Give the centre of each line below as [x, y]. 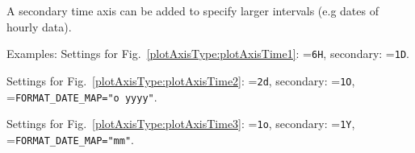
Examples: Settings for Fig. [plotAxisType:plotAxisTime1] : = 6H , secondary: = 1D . [208, 54]
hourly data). [39, 26]
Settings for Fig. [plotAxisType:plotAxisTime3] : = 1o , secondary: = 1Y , [181, 124]
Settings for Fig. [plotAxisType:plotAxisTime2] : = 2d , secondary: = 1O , [181, 80]
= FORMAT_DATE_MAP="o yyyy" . [82, 96]
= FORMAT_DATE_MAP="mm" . [70, 139]
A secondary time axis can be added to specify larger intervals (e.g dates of [193, 10]
